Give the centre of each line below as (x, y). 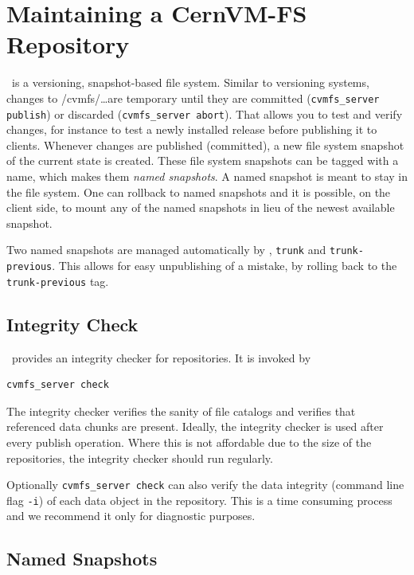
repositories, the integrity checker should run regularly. (140, 458)
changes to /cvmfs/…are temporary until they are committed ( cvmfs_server (193, 98)
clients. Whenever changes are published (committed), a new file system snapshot (205, 145)
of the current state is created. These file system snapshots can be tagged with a (203, 160)
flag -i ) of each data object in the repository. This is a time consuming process (199, 500)
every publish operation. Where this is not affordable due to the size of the (189, 442)
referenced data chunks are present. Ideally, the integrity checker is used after (195, 426)
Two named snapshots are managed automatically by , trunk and (166, 250)
